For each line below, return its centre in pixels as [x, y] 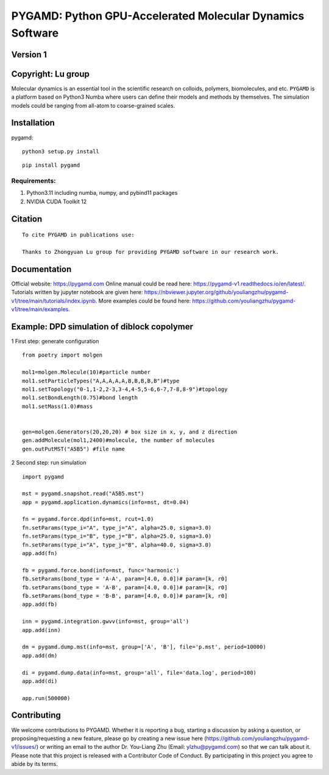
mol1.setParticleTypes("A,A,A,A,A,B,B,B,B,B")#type [101, 381]
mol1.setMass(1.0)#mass [58, 406]
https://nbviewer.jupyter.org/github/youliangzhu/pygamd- [216, 292]
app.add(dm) [40, 655]
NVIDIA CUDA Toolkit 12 [57, 202]
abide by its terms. [34, 764]
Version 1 [29, 54]
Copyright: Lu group [50, 74]
